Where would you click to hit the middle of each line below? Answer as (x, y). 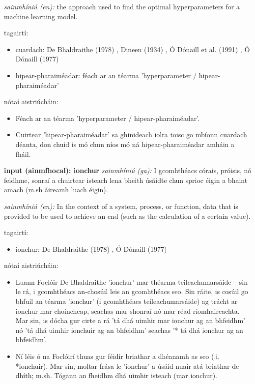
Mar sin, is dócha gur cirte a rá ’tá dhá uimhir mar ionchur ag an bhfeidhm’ (130, 320)
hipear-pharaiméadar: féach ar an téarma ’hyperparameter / (106, 75)
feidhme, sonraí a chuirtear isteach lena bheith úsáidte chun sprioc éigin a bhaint (126, 180)
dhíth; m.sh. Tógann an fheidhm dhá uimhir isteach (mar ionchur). (116, 375)
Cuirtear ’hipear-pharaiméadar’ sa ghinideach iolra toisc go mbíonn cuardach (131, 134)
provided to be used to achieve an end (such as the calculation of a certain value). (127, 216)
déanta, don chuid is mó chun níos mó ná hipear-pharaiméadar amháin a (125, 144)
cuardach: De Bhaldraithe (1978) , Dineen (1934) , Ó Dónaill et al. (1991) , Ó (133, 49)
